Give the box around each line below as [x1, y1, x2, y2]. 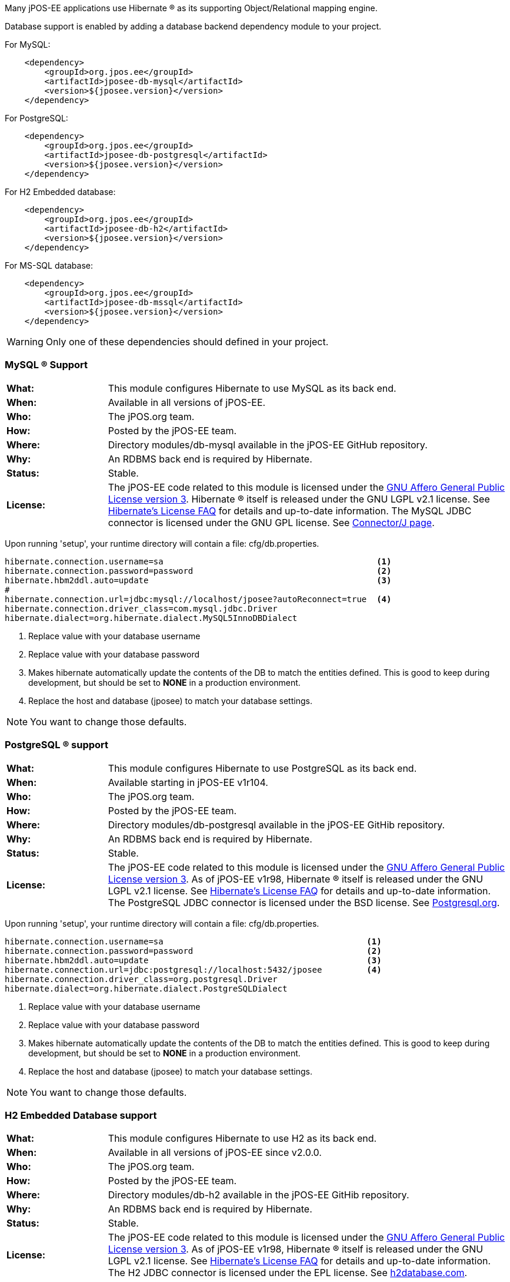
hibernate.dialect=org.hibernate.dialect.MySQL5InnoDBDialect [5, 613, 298, 623]
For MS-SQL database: [5, 260, 94, 270]
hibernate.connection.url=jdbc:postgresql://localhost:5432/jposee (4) [5, 964, 382, 974]
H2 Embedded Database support [5, 1109, 157, 1121]
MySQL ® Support [5, 359, 88, 371]
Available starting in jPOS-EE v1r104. [108, 776, 268, 788]
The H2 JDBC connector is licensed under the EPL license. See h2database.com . [108, 1267, 468, 1279]
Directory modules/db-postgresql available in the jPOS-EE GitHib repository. [108, 818, 445, 831]
